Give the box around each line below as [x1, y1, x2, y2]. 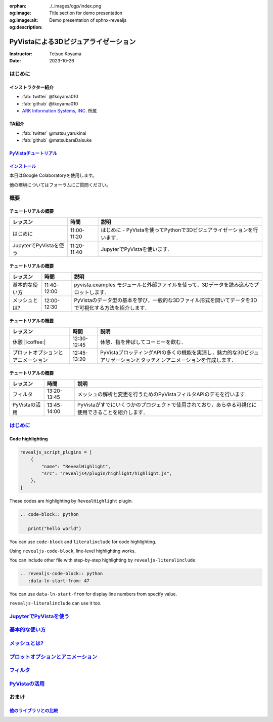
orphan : [9, 3, 27, 9]
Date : [9, 58, 21, 64]
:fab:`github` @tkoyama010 [22, 100, 78, 106]
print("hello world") [28, 525, 82, 531]
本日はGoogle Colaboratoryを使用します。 [9, 172, 97, 178]
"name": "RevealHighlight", [41, 464, 111, 469]
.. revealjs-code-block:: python [20, 571, 103, 577]
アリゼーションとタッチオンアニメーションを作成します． [100, 356, 237, 363]
